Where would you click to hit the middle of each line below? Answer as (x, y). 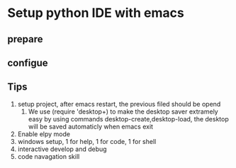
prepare (25, 39)
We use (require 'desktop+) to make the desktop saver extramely (123, 112)
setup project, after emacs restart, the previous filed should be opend (119, 104)
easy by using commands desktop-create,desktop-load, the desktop (128, 119)
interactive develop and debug (62, 149)
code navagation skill (49, 156)
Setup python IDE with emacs (96, 13)
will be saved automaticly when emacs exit (91, 126)
